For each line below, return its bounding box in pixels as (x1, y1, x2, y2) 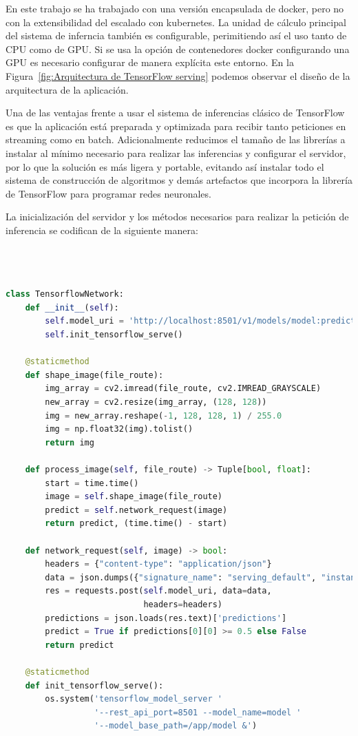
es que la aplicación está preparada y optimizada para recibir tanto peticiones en (6, 118, 346, 133)
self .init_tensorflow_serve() (45, 330, 183, 340)
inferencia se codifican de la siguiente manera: (6, 222, 198, 237)
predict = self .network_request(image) (45, 505, 228, 515)
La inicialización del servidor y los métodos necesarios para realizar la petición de (6, 209, 349, 224)
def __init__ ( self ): (25, 302, 119, 313)
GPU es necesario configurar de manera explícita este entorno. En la (6, 55, 294, 70)
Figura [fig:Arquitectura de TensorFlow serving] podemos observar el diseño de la (6, 68, 350, 83)
